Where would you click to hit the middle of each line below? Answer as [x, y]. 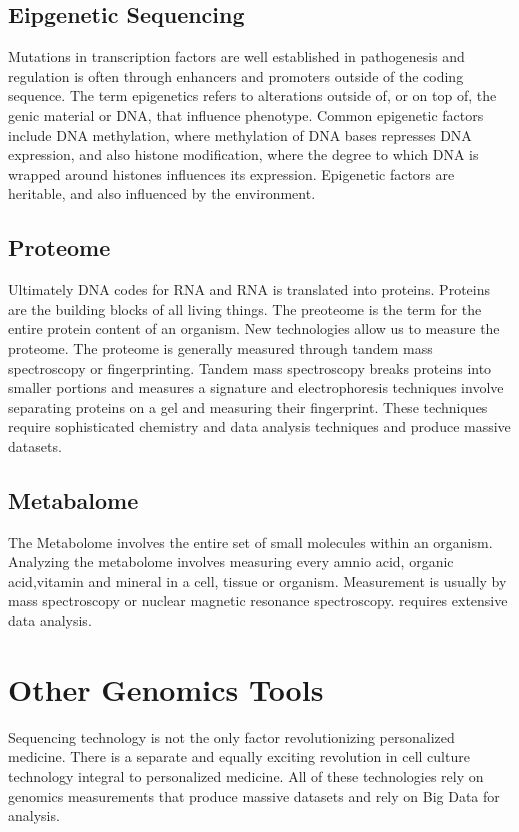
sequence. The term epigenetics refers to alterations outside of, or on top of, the [252, 95]
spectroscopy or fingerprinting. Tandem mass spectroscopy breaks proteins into [250, 367]
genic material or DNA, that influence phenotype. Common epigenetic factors [246, 114]
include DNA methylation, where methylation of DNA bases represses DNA [240, 134]
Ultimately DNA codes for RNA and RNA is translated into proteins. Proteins [249, 289]
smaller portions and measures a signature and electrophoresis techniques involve [256, 387]
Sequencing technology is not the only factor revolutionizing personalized [231, 736]
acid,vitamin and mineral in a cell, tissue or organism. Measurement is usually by [257, 580]
